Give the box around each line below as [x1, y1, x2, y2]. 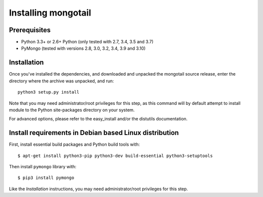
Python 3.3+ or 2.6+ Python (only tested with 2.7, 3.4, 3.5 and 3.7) [21, 39, 153, 45]
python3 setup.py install [18, 89, 80, 95]
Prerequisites [9, 26, 51, 34]
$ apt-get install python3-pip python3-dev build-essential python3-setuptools [18, 153, 213, 158]
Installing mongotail [9, 7, 91, 18]
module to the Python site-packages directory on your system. [9, 107, 135, 113]
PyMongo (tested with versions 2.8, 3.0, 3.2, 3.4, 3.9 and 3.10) [21, 45, 146, 51]
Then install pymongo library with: [9, 164, 76, 169]
